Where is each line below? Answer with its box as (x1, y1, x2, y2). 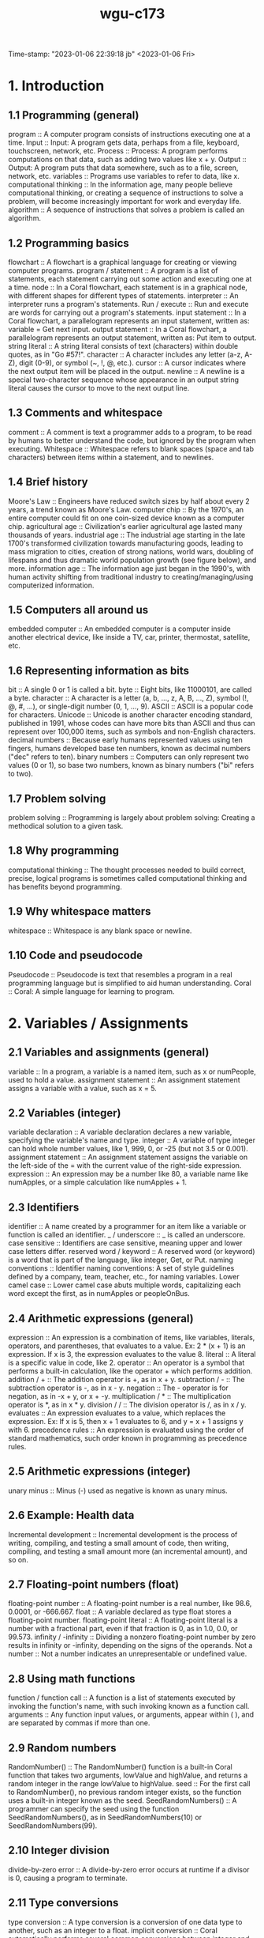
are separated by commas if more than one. (8, 1718, 151, 1728)
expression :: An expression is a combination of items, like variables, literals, (8, 1332, 255, 1342)
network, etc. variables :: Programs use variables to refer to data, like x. (8, 172, 240, 181)
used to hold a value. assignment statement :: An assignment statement (8, 1075, 240, 1084)
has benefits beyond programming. (8, 882, 122, 891)
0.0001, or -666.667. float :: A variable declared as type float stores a (8, 1607, 232, 1617)
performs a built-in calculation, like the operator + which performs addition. (8, 1366, 253, 1376)
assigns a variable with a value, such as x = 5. (8, 1083, 158, 1093)
